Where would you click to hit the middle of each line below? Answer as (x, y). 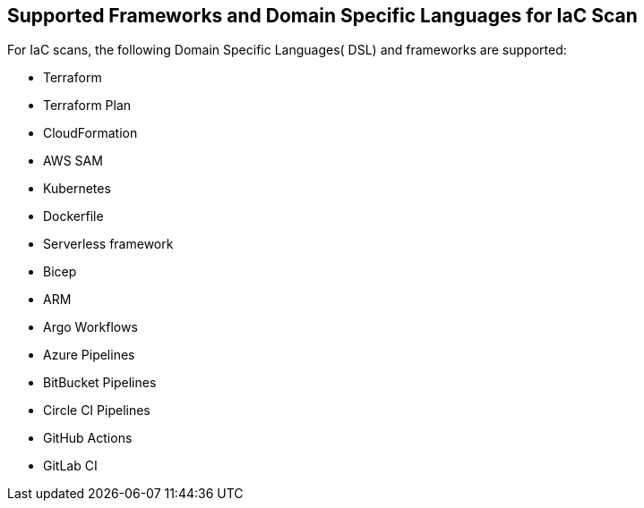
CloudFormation (90, 133)
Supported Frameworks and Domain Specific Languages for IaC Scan (322, 16)
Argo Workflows (90, 327)
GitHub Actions (88, 438)
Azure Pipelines (89, 355)
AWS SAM (73, 161)
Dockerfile (73, 216)
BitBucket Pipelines (100, 383)
